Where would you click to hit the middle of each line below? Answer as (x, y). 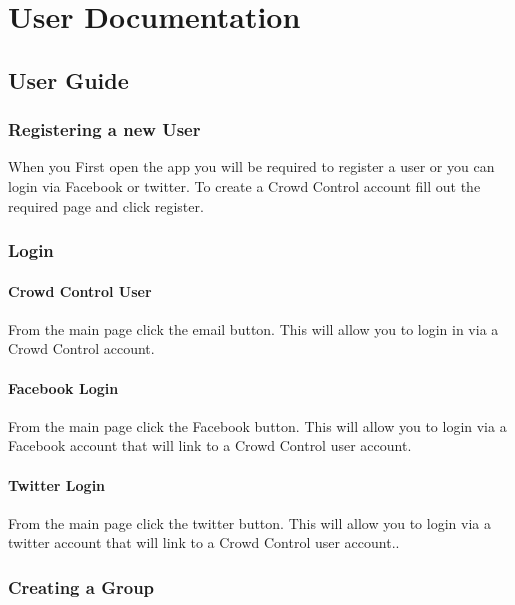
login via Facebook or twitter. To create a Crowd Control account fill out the (244, 185)
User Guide (68, 79)
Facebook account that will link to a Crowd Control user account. (210, 445)
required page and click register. (106, 205)
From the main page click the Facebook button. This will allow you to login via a (257, 425)
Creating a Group (81, 586)
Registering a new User (104, 129)
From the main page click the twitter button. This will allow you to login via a (249, 522)
